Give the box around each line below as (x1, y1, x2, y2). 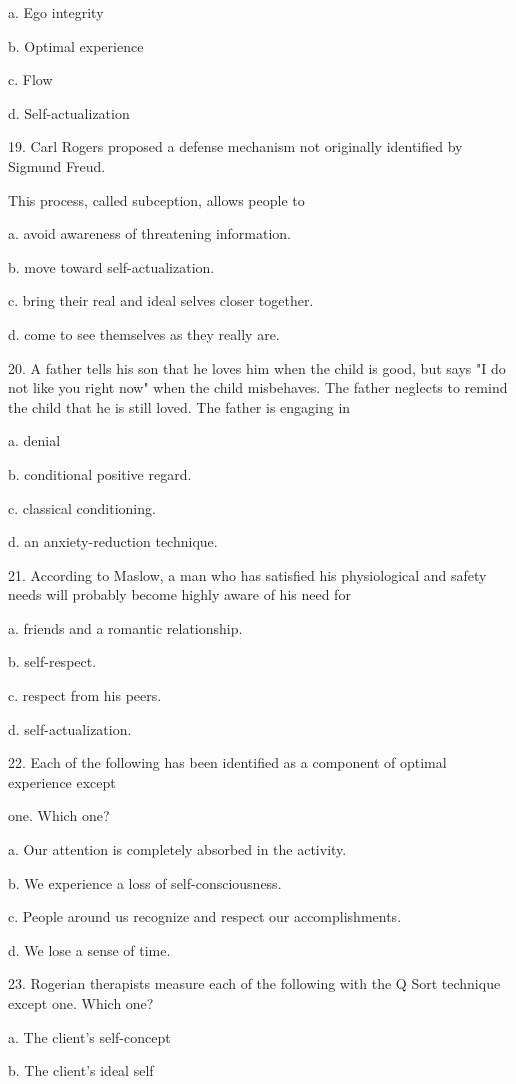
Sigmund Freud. (8, 155, 106, 176)
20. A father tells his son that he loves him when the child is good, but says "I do (8, 357, 506, 378)
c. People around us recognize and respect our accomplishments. (8, 906, 402, 927)
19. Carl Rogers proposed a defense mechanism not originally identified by (8, 136, 463, 157)
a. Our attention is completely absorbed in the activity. (8, 839, 347, 860)
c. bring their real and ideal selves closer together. (8, 290, 314, 311)
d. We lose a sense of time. (8, 939, 171, 960)
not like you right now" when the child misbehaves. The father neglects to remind (8, 377, 508, 398)
